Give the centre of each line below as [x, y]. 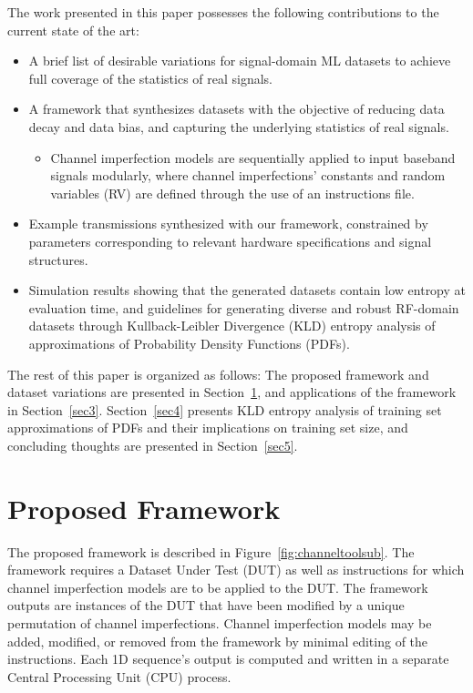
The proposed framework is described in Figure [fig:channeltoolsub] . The [211, 551]
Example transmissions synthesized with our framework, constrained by [228, 224]
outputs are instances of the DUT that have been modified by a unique [206, 605]
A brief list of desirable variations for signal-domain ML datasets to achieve [240, 61]
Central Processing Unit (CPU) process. [119, 676]
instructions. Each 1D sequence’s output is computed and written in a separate [228, 659]
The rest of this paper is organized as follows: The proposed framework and [218, 374]
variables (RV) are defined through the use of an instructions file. [232, 193]
